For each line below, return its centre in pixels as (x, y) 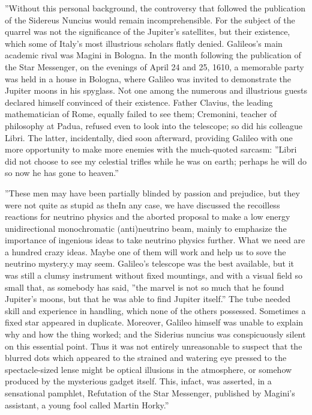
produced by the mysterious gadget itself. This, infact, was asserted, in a (138, 381)
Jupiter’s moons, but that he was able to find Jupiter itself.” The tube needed (148, 299)
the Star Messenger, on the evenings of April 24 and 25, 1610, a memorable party (154, 66)
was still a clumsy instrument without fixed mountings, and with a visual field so (154, 275)
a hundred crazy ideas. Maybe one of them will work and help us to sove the (145, 251)
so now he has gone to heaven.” (62, 173)
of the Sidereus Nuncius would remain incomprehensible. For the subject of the (150, 20)
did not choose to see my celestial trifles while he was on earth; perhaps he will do (156, 161)
